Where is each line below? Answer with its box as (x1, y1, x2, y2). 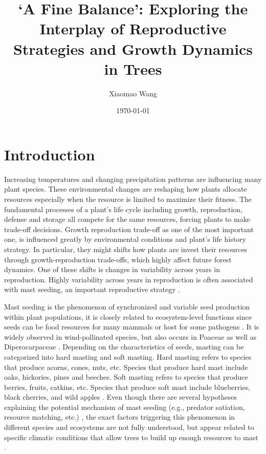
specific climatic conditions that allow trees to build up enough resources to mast (4, 431, 258, 442)
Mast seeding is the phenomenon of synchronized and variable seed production (4, 301, 250, 312)
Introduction (4, 143, 95, 164)
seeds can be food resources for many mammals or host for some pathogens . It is (4, 321, 259, 332)
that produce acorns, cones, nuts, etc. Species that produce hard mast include (4, 361, 248, 372)
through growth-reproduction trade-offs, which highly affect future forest (4, 254, 232, 264)
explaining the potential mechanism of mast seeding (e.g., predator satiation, (4, 401, 245, 412)
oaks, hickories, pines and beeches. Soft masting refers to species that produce (4, 372, 248, 382)
